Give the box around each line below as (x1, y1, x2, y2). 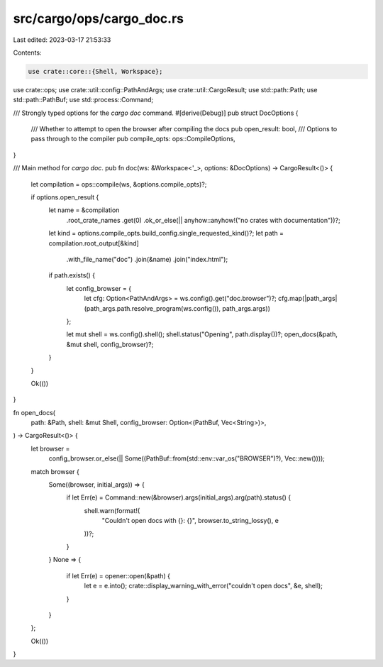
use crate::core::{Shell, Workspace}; (28, 67, 163, 75)
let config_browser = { (66, 284, 131, 292)
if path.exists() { (48, 271, 96, 280)
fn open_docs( (13, 408, 56, 417)
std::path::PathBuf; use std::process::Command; (13, 96, 154, 104)
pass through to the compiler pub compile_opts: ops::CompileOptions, (30, 135, 235, 143)
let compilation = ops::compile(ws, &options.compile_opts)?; (30, 180, 207, 188)
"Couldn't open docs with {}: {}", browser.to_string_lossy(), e (101, 517, 279, 525)
